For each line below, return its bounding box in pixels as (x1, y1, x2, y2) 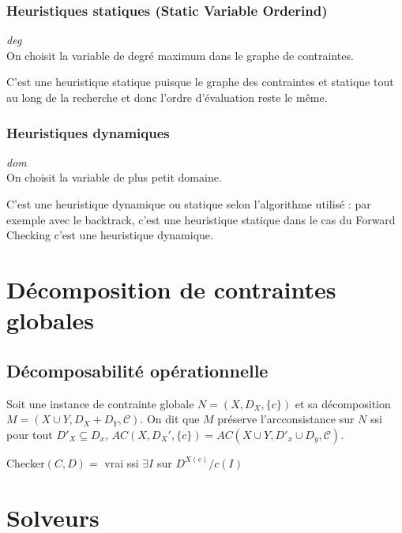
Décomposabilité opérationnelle (6, 358, 269, 382)
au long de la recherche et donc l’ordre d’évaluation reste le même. (6, 89, 328, 105)
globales (6, 304, 95, 336)
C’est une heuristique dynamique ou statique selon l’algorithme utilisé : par (6, 196, 371, 212)
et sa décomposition (295, 395, 391, 411)
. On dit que (140, 411, 200, 427)
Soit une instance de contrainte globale (6, 395, 194, 411)
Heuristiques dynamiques (6, 122, 170, 142)
